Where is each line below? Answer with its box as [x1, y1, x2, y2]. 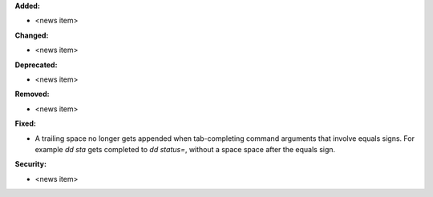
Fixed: [14, 119, 36, 128]
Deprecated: [14, 60, 58, 70]
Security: [14, 159, 47, 169]
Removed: [14, 89, 50, 99]
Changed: [14, 30, 49, 40]
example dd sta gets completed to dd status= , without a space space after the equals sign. [34, 144, 336, 154]
